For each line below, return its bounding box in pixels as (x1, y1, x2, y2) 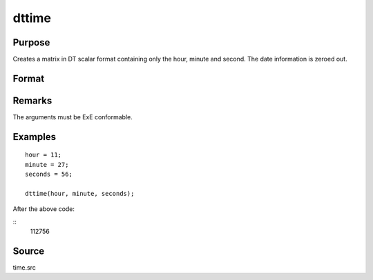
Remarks (12, 94, 52, 106)
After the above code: (12, 205, 75, 213)
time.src (12, 263, 36, 272)
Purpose (12, 37, 50, 48)
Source (12, 245, 45, 257)
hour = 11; (25, 151, 62, 159)
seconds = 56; (25, 170, 73, 179)
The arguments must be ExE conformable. (12, 112, 133, 121)
